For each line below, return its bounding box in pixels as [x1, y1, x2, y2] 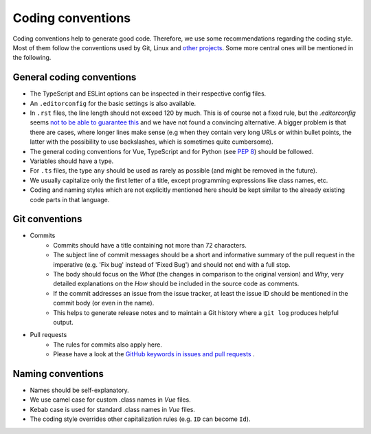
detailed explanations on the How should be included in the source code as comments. [53, 279, 300, 288]
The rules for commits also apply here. [53, 340, 163, 349]
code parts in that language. [30, 195, 110, 204]
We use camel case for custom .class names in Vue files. [30, 395, 192, 404]
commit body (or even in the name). [53, 299, 155, 307]
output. [53, 318, 74, 326]
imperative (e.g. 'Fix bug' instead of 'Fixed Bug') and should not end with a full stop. [53, 260, 291, 268]
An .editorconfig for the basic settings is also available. [30, 99, 196, 107]
